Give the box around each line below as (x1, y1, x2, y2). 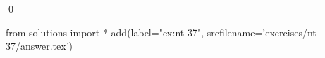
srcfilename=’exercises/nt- (207, 24, 320, 39)
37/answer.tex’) (6, 38, 73, 53)
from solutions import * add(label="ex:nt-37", (6, 24, 204, 39)
